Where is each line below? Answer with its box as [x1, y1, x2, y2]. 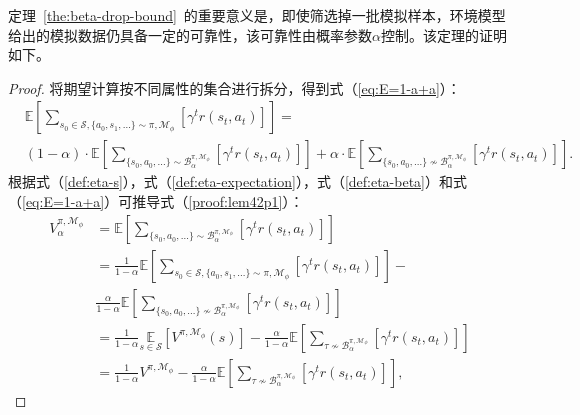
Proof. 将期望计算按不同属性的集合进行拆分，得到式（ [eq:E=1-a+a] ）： [8, 77, 461, 98]
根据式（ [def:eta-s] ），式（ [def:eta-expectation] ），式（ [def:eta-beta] [8, 171, 426, 192]
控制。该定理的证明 [380, 24, 507, 45]
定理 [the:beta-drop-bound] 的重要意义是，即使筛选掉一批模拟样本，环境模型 [8, 5, 506, 25]
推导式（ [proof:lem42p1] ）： [132, 191, 304, 212]
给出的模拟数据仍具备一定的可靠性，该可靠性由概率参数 [8, 24, 372, 45]
